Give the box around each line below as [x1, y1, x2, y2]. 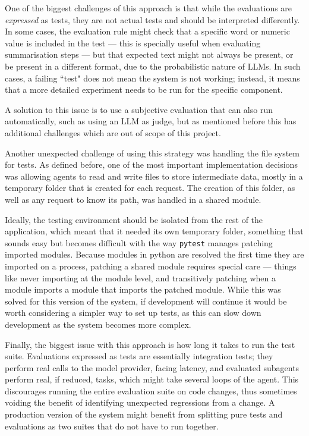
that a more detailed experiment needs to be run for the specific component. [5, 83, 283, 96]
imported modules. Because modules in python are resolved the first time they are [5, 248, 304, 261]
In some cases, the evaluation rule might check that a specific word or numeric [5, 25, 290, 37]
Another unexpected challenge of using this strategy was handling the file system [5, 146, 299, 159]
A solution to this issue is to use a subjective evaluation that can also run [5, 103, 273, 115]
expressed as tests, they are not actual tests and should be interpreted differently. [5, 13, 300, 26]
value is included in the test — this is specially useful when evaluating [5, 36, 261, 49]
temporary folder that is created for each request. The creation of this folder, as [5, 181, 295, 194]
